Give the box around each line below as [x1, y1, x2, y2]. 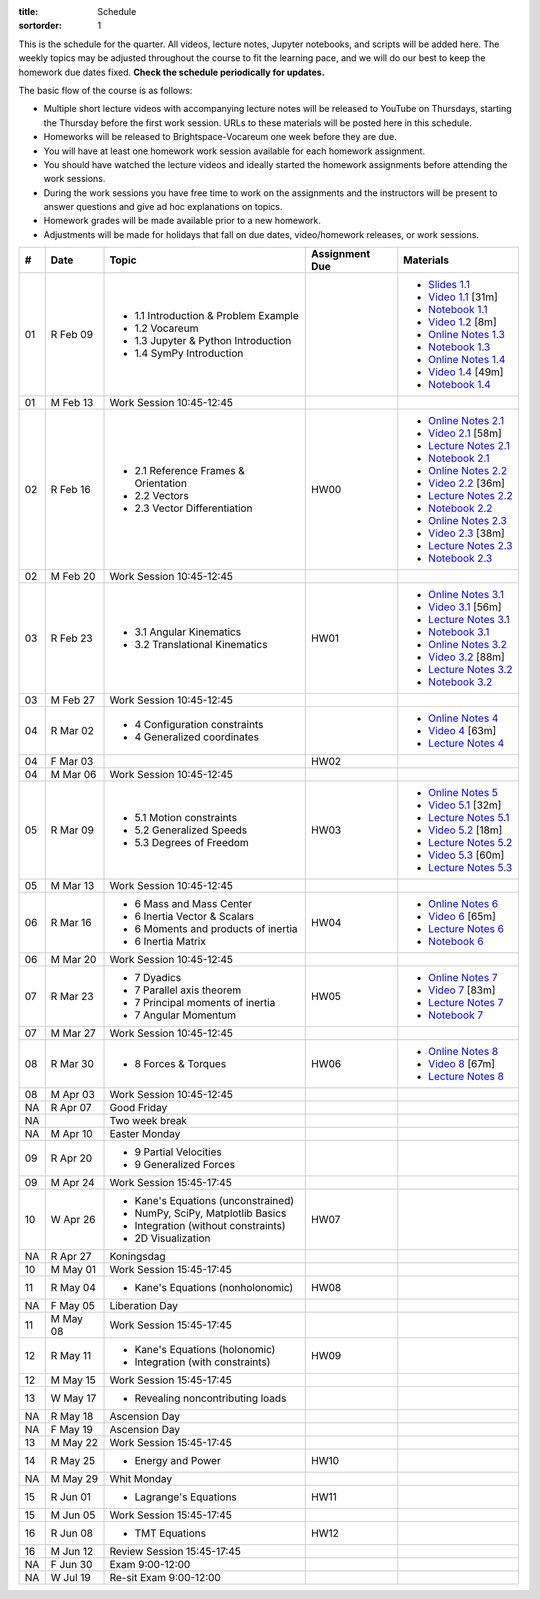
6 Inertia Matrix [134, 935, 207, 949]
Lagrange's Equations [134, 1490, 237, 1504]
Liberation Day [109, 1299, 179, 1313]
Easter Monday [109, 1127, 181, 1141]
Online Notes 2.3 [428, 514, 507, 528]
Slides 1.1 [428, 278, 470, 292]
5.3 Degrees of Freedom [134, 836, 249, 850]
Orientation [134, 476, 187, 490]
